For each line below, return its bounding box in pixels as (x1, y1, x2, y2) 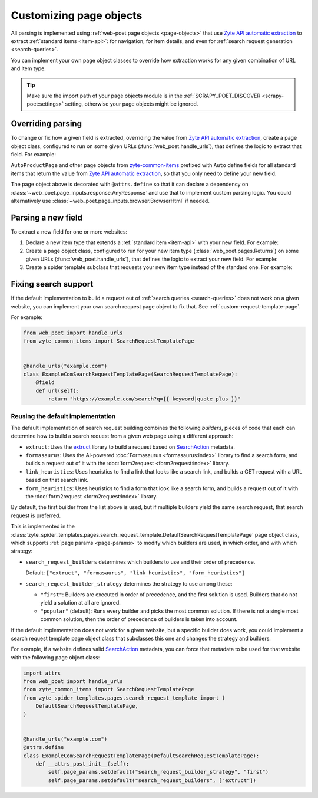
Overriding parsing (11, 119, 82, 129)
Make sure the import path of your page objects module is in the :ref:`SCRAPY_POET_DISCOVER (26, 92, 261, 99)
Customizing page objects (11, 9, 143, 22)
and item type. (11, 65, 47, 72)
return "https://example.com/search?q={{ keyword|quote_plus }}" (48, 396, 241, 402)
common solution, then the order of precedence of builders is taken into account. (40, 616, 238, 623)
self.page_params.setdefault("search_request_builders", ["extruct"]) (48, 777, 256, 784)
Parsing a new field (11, 212, 82, 222)
